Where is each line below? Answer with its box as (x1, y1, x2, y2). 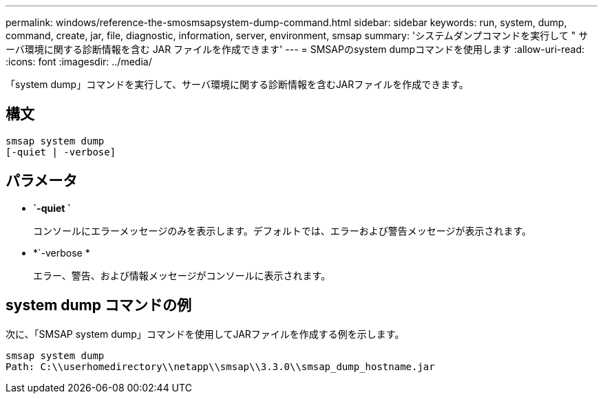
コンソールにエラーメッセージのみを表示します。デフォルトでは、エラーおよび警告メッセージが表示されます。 (33, 224, 532, 237)
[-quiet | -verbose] (6, 146, 116, 158)
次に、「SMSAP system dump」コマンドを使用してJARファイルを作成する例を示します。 (6, 327, 405, 340)
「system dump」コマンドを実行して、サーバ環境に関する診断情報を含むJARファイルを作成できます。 (6, 78, 469, 90)
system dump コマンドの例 (6, 296, 191, 314)
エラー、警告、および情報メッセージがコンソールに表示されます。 (33, 269, 331, 281)
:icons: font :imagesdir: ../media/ (6, 56, 152, 67)
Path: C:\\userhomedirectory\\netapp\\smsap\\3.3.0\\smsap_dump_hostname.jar (6, 360, 435, 372)
